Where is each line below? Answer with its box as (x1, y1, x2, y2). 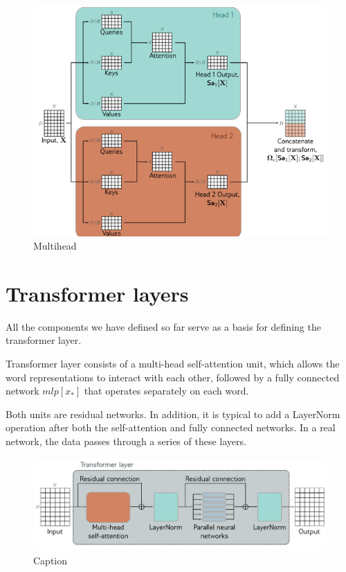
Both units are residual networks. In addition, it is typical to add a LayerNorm (6, 406, 340, 421)
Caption (33, 553, 68, 567)
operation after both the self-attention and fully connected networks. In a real (6, 420, 336, 435)
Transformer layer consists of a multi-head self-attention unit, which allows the (6, 356, 340, 371)
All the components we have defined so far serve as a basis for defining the (6, 319, 321, 333)
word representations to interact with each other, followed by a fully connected (6, 370, 340, 384)
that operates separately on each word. (84, 383, 249, 398)
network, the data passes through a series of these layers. (6, 433, 246, 448)
